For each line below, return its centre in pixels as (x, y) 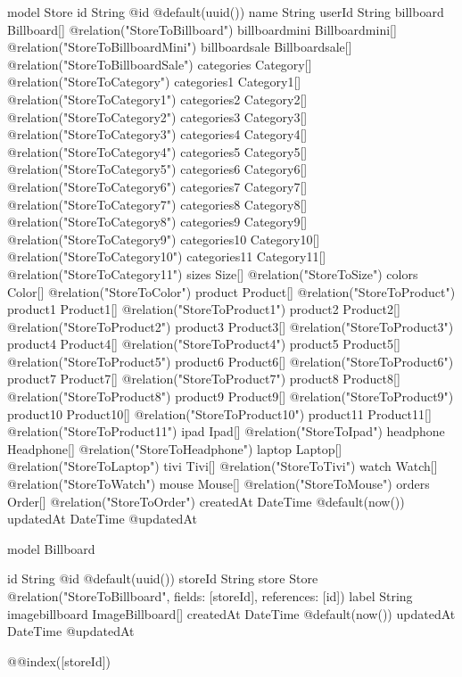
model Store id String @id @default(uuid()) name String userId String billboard (226, 12)
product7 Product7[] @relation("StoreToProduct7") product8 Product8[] (204, 379)
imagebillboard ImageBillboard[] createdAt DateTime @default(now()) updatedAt (231, 613)
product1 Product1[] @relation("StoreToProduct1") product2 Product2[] (204, 309)
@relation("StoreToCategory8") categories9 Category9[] (157, 222)
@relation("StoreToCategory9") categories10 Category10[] (164, 239)
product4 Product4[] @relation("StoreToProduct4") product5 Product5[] (204, 344)
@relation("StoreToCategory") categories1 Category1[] (154, 82)
